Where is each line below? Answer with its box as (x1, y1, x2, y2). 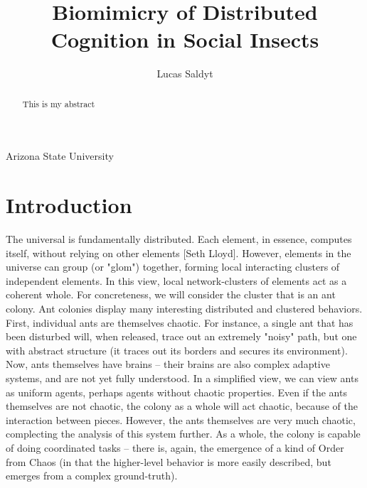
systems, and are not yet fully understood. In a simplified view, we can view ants (6, 371, 358, 386)
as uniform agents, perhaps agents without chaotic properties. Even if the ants (6, 384, 347, 399)
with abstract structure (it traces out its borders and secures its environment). (6, 342, 348, 357)
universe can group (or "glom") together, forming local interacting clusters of (6, 259, 340, 274)
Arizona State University (6, 148, 114, 163)
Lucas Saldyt (156, 66, 213, 81)
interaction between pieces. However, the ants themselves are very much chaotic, (6, 412, 356, 427)
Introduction (6, 190, 132, 219)
